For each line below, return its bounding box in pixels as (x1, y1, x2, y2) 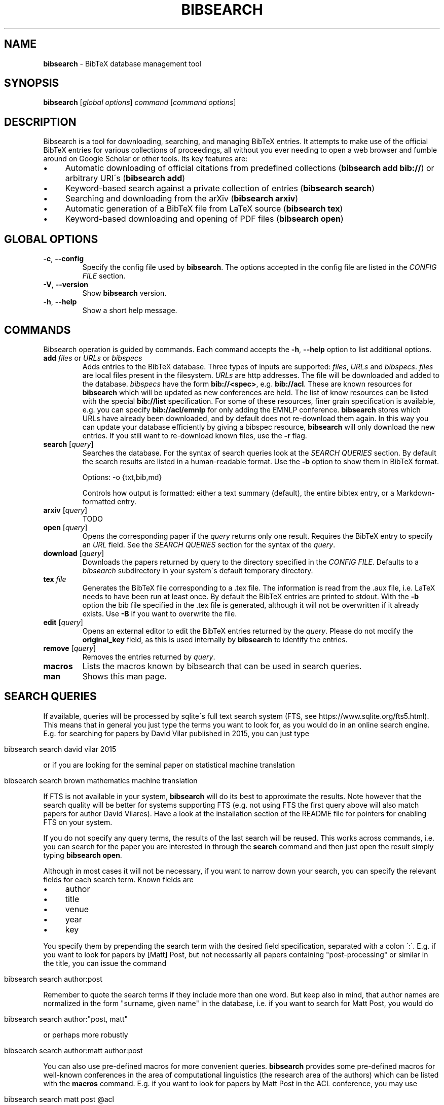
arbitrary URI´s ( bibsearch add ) (65, 173, 186, 184)
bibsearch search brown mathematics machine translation (4, 776, 198, 785)
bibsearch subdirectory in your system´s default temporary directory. (82, 566, 313, 575)
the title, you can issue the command (43, 958, 166, 968)
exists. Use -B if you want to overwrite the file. (82, 609, 237, 618)
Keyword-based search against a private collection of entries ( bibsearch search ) (65, 183, 375, 194)
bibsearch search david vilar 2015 (4, 744, 117, 753)
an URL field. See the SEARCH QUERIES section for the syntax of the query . (82, 540, 336, 549)
